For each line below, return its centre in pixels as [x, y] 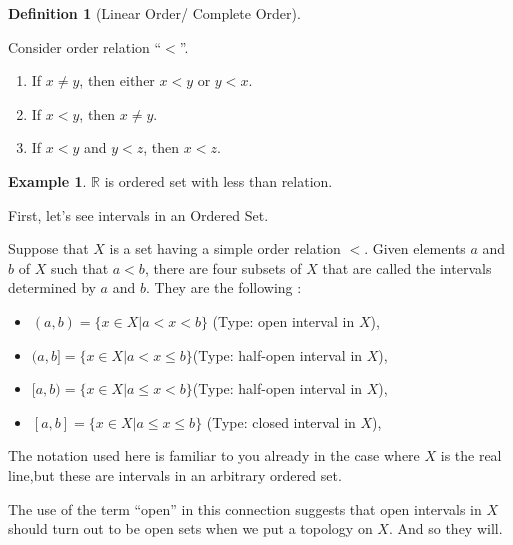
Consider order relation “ [85, 46]
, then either [117, 80]
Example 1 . [47, 180]
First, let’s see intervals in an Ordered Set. [138, 214]
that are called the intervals [407, 267]
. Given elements [415, 248]
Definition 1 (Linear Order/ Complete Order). [154, 13]
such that [79, 267]
